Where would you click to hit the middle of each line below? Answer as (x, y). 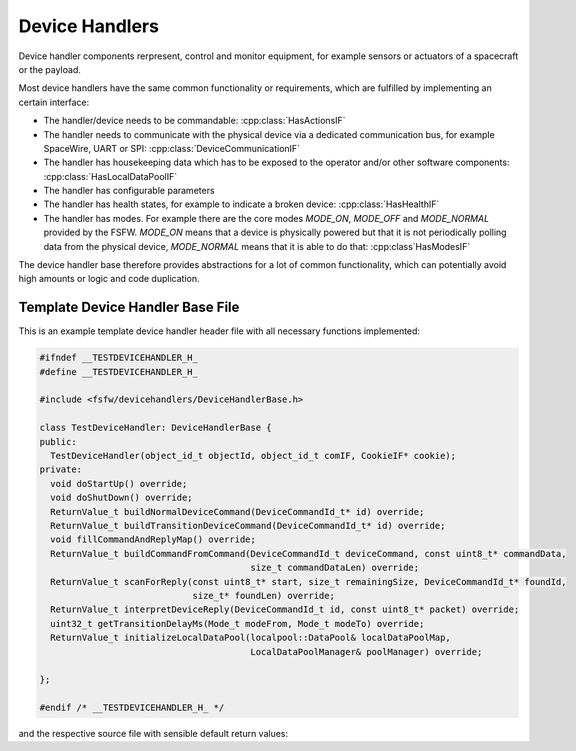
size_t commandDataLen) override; (335, 568)
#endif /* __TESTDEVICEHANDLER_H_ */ (132, 708)
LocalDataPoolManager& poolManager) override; (366, 651)
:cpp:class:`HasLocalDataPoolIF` (110, 176)
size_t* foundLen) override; (263, 595)
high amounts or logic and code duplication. (109, 279)
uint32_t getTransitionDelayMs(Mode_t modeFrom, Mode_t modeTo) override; (237, 623)
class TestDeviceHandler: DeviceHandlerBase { (155, 428)
